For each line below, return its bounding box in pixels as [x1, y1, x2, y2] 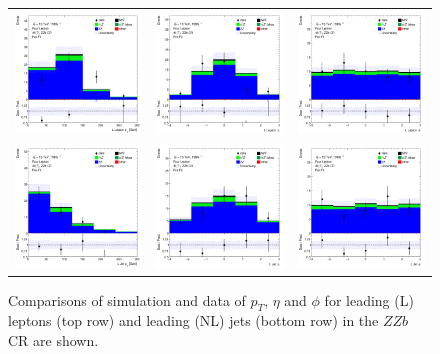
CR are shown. [8, 330, 99, 351]
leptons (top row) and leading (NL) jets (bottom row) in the [8, 310, 379, 331]
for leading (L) [324, 289, 414, 310]
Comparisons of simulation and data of [8, 289, 246, 310]
